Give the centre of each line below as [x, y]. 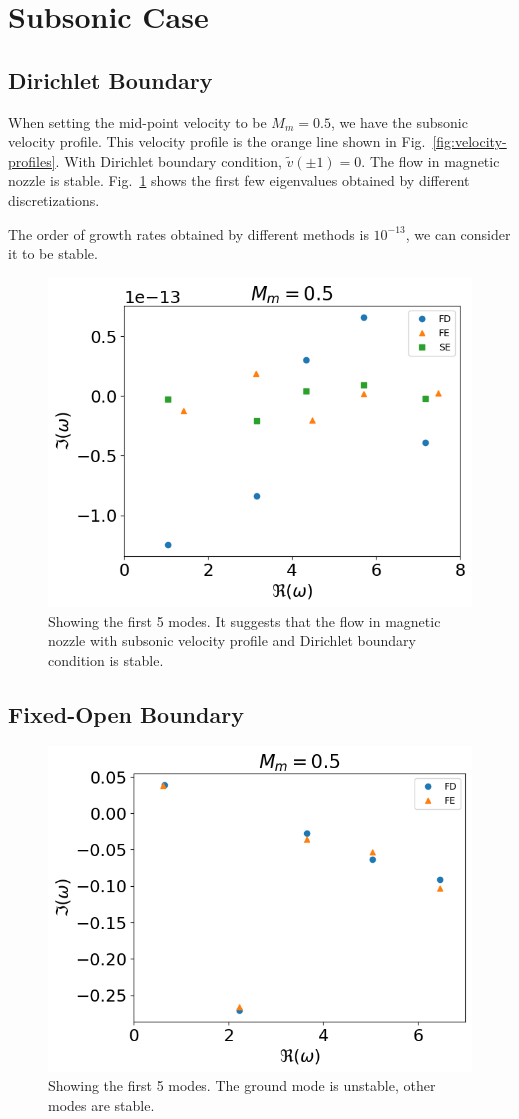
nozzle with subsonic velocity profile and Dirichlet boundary [232, 640]
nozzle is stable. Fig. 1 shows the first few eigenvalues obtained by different [239, 180]
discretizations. [54, 199]
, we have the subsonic [399, 121]
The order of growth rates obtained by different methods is [188, 233]
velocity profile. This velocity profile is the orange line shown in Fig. [217, 141]
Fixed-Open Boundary [126, 713]
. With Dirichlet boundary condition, [168, 160]
